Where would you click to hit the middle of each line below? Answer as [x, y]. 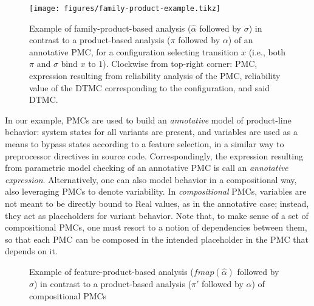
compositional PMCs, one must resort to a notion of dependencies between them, [156, 227]
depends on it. [31, 251]
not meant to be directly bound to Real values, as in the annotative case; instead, [157, 203]
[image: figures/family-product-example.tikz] [125, 9]
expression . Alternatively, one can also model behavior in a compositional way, [151, 179]
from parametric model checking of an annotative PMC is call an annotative [147, 168]
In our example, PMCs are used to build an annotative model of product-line [148, 120]
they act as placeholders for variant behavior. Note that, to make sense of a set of [157, 215]
